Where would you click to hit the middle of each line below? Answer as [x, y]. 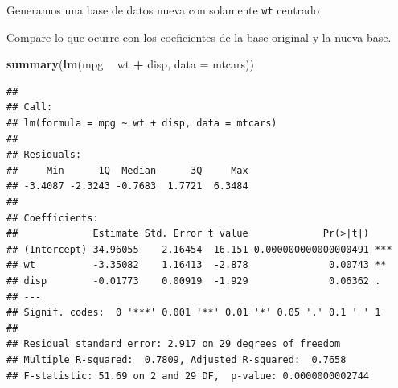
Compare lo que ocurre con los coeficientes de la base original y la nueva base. [199, 37]
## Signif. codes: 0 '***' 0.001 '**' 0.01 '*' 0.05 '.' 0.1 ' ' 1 [194, 313]
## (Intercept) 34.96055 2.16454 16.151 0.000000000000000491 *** [199, 249]
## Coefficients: [53, 218]
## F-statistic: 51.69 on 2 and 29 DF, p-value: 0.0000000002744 [188, 376]
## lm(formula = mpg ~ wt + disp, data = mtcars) [142, 124]
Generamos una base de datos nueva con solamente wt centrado [163, 10]
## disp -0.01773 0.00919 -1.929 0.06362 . [194, 281]
